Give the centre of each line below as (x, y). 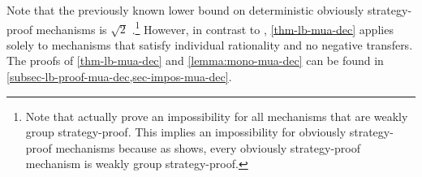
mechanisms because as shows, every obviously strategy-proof (208, 147)
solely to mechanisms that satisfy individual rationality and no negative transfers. (210, 44)
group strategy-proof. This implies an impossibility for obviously (186, 132)
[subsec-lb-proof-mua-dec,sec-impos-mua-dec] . (119, 77)
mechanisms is (71, 29)
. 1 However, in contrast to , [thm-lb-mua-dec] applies (263, 28)
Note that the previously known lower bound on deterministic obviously (185, 10)
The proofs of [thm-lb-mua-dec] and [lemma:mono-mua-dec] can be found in (195, 60)
